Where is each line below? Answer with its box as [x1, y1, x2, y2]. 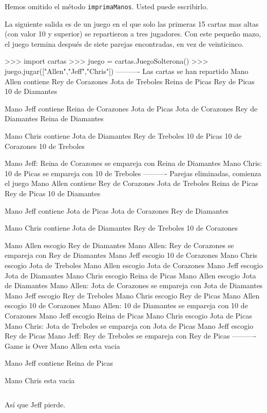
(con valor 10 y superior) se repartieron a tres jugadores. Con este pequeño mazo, [5, 28, 261, 39]
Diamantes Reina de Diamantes [5, 113, 104, 124]
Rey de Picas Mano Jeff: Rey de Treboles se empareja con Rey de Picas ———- [5, 330, 256, 341]
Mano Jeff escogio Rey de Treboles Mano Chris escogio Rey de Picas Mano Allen [5, 290, 260, 301]
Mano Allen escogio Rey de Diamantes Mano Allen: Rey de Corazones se [5, 239, 234, 250]
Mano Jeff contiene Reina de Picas [5, 358, 113, 368]
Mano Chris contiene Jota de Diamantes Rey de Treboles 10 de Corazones [5, 222, 238, 233]
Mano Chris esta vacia [5, 374, 75, 385]
